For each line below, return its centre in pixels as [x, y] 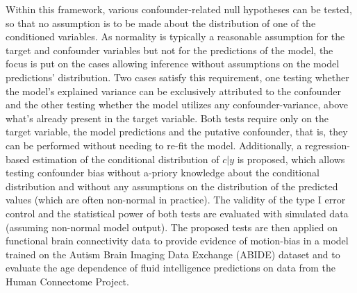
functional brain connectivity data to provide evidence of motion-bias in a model [177, 241]
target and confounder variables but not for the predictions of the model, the [169, 50]
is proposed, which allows [291, 159]
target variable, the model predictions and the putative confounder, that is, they [177, 132]
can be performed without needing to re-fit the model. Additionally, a [154, 145]
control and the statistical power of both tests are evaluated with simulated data [177, 213]
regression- [327, 145]
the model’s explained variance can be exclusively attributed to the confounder [173, 91]
